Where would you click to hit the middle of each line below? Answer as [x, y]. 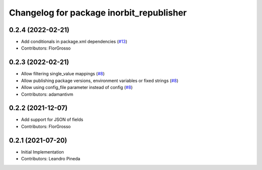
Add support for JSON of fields [52, 119]
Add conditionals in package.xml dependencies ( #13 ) [74, 42]
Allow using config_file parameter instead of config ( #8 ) [77, 87]
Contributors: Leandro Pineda [51, 159]
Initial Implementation [42, 152]
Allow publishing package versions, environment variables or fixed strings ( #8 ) [100, 81]
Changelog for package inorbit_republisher [98, 13]
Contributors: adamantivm [47, 94]
